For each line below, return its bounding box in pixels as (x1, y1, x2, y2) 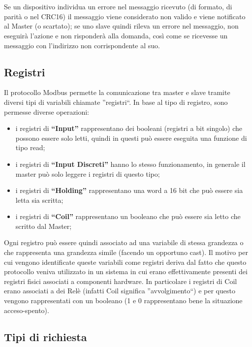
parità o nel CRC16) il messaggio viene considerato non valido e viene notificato (4, 11, 246, 21)
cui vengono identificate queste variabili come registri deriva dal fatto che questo (4, 256, 247, 267)
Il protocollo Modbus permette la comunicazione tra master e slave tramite (4, 87, 230, 97)
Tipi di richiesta (4, 329, 87, 344)
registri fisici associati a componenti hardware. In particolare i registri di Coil (4, 276, 237, 286)
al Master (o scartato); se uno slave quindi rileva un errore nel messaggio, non (4, 21, 239, 31)
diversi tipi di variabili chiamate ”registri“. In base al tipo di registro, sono (4, 96, 228, 107)
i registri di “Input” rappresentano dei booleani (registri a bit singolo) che (15, 123, 243, 133)
